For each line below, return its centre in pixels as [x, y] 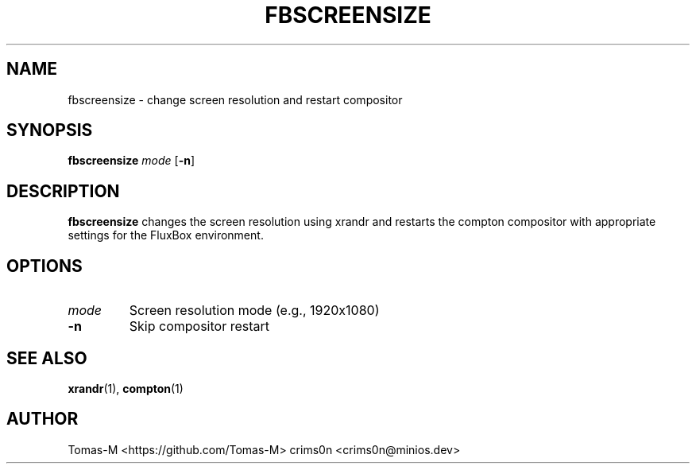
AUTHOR [43, 419]
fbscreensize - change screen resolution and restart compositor [235, 99]
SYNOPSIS [50, 130]
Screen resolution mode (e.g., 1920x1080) [254, 311]
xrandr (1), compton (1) [126, 388]
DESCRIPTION [63, 191]
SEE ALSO [47, 358]
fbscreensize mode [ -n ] [131, 161]
